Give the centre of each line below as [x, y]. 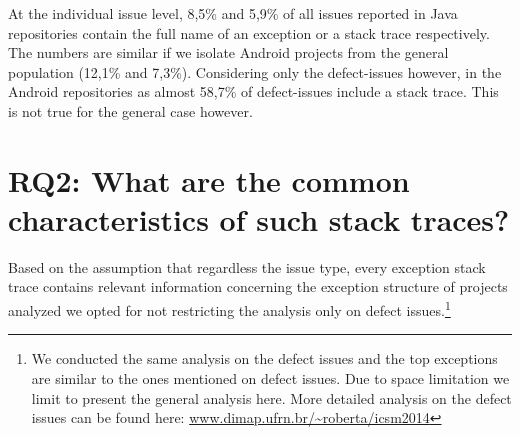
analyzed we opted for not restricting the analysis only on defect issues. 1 [229, 308]
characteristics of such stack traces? [259, 218]
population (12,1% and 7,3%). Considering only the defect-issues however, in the [255, 71]
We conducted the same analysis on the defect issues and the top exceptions [264, 358]
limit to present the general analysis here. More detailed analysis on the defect [271, 397]
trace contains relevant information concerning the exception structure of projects [258, 286]
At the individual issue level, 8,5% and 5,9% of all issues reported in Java [233, 13]
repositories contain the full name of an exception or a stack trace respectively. [249, 32]
